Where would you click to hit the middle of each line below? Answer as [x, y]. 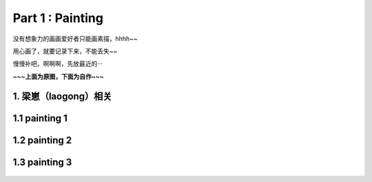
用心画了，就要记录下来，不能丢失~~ [65, 51]
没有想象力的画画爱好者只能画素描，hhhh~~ [75, 39]
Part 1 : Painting [58, 18]
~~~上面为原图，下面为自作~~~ [59, 77]
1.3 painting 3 [42, 162]
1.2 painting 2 [42, 140]
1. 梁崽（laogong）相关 [62, 96]
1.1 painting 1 [40, 118]
